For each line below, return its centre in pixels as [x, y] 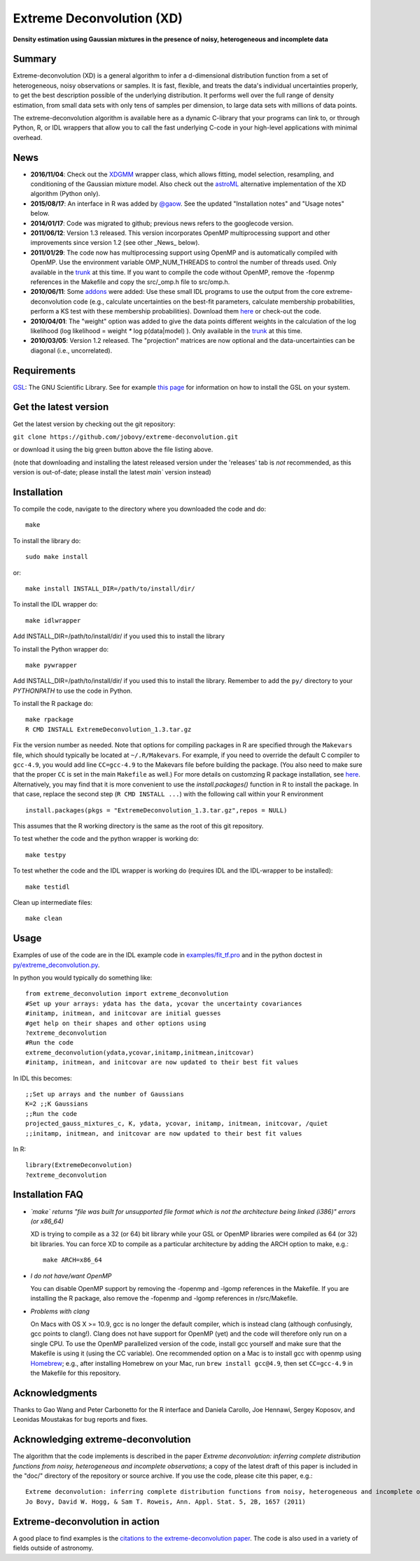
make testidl [48, 887]
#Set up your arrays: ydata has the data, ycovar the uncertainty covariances [164, 1003]
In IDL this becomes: [43, 1078]
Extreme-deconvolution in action [86, 1521]
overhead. [28, 137]
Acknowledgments [55, 1393]
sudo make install [57, 557]
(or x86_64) [47, 1221]
